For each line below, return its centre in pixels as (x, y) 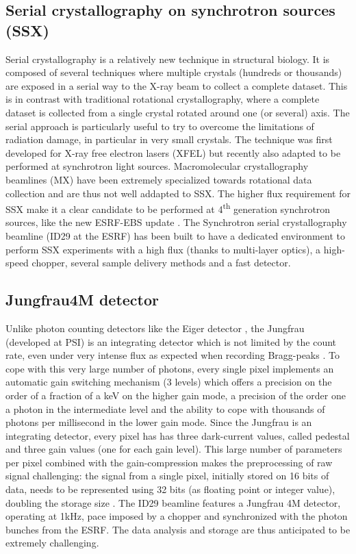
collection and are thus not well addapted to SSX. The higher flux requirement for (178, 193)
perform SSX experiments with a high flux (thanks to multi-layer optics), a (163, 249)
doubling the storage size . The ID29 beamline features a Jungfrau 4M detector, (173, 502)
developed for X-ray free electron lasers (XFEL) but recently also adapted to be (173, 152)
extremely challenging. (52, 543)
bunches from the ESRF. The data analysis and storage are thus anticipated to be (178, 529)
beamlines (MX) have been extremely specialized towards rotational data (159, 179)
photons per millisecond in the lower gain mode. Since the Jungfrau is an (159, 422)
